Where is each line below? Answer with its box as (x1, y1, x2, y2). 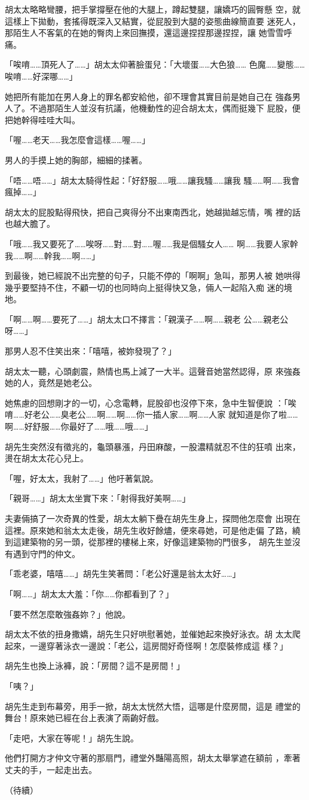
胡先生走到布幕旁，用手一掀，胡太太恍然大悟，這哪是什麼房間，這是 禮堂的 (5, 699, 301, 712)
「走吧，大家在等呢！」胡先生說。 (5, 731, 139, 744)
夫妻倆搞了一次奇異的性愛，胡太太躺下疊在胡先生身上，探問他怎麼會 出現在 (5, 512, 301, 524)
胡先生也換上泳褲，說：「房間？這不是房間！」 (5, 659, 185, 672)
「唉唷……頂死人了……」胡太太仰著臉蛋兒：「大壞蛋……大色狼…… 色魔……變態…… (5, 58, 305, 71)
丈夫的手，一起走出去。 (5, 763, 97, 775)
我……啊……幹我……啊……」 (5, 249, 100, 261)
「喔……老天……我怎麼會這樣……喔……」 (5, 133, 151, 146)
